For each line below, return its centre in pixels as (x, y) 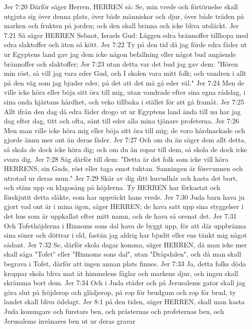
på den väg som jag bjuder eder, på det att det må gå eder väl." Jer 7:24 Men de (124, 82)
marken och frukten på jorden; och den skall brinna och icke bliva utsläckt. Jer (121, 26)
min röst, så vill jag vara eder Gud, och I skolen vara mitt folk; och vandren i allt (125, 73)
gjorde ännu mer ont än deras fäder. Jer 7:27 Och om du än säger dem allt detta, (125, 140)
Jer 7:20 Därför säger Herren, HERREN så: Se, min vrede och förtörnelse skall (121, 6)
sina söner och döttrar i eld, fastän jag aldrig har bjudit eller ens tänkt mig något (126, 235)
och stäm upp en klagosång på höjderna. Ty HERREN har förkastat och (112, 187)
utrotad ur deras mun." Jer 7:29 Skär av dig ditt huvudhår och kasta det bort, (121, 178)
